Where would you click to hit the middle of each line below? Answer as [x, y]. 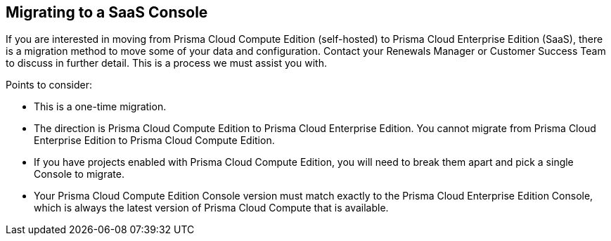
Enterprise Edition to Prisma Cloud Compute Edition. [154, 141]
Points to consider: [49, 85]
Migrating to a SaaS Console [107, 12]
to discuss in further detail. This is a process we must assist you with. [166, 63]
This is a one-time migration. [100, 107]
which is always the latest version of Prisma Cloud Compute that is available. [211, 208]
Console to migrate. [79, 174]
